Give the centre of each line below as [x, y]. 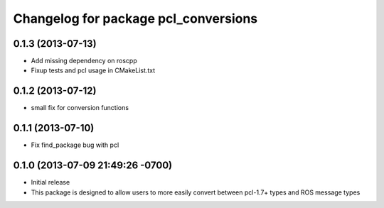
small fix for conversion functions [80, 108]
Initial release [50, 182]
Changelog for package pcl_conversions [135, 18]
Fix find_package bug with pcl [75, 145]
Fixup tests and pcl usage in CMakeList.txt [93, 70]
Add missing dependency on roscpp [84, 61]
